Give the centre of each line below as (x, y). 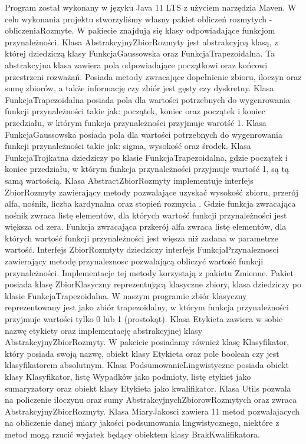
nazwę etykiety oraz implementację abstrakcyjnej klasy (104, 330)
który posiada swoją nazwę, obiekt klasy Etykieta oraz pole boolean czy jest (142, 353)
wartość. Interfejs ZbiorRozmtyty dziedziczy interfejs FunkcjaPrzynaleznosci (142, 249)
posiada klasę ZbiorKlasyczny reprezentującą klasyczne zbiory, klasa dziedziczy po (153, 284)
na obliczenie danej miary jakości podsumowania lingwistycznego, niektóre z (142, 423)
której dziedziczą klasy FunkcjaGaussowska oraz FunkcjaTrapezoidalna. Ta (140, 53)
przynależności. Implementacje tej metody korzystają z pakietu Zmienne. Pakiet (149, 272)
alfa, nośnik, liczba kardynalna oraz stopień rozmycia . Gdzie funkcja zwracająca (150, 203)
